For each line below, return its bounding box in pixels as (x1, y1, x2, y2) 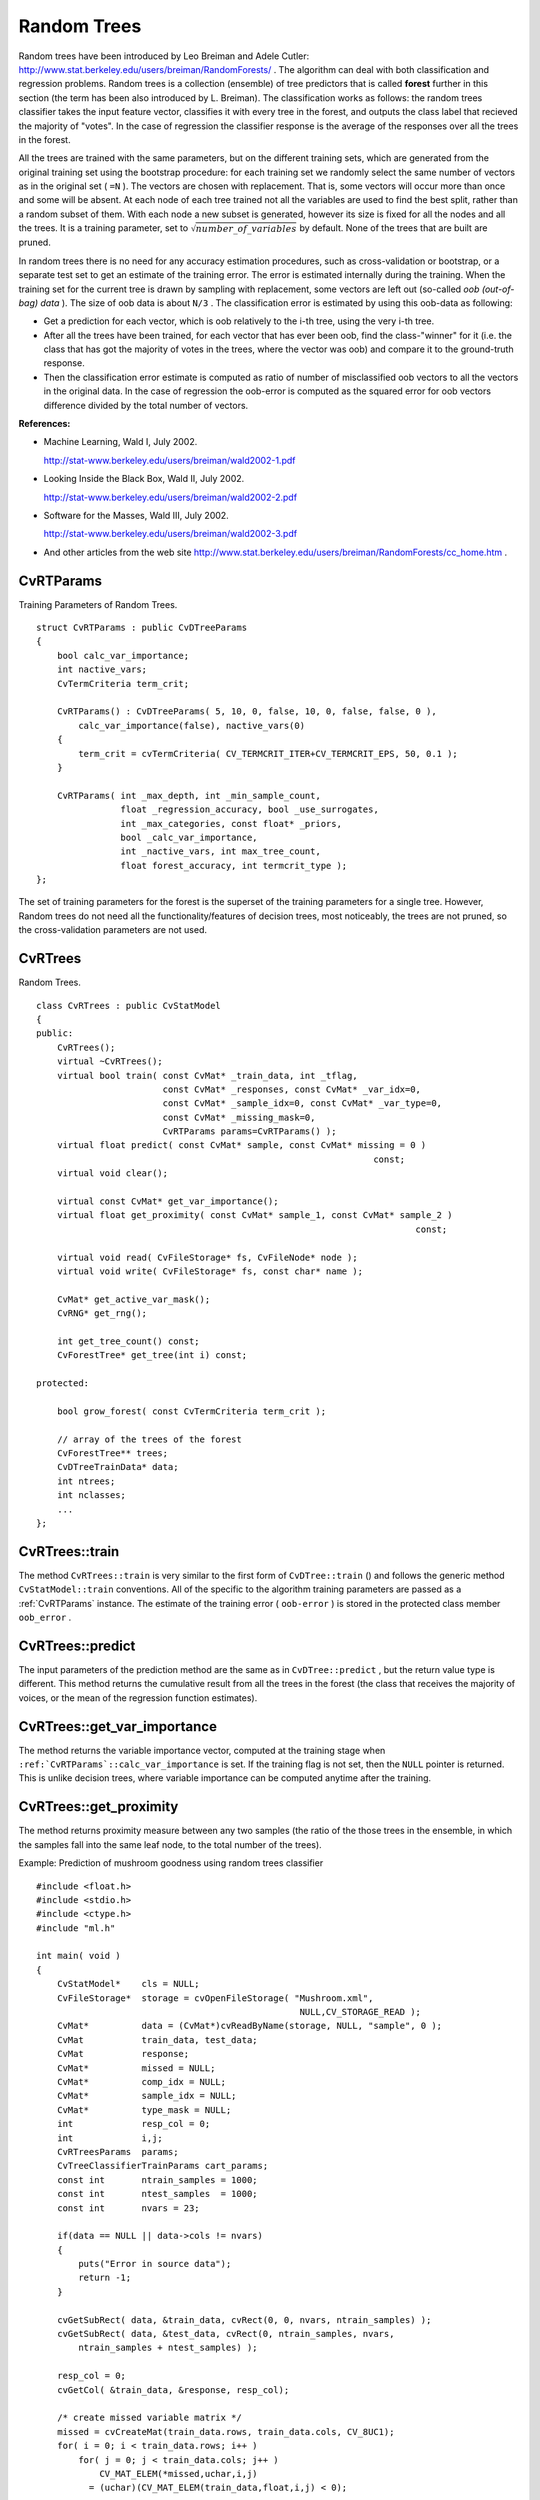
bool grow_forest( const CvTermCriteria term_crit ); (56, 1405, 327, 1417)
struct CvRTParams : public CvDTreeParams (36, 622, 248, 634)
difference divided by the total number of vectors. (43, 399, 249, 411)
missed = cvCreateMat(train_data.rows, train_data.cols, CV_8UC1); (56, 2426, 395, 2437)
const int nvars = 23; (56, 2202, 200, 2214)
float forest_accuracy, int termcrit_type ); (120, 860, 348, 871)
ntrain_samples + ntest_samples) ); (78, 2342, 259, 2354)
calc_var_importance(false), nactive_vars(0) (78, 720, 305, 731)
